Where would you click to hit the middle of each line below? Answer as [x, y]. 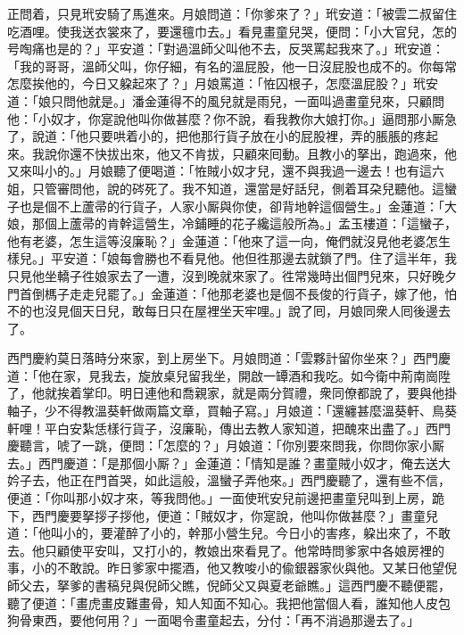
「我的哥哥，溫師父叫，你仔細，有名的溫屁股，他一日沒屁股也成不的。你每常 [232, 66]
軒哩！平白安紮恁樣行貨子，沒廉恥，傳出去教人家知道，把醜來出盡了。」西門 [229, 428]
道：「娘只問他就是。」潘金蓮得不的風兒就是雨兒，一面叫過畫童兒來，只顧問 [226, 100]
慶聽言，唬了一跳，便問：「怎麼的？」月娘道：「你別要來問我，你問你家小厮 [226, 445]
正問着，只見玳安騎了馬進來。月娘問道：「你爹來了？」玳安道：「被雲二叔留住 [232, 13]
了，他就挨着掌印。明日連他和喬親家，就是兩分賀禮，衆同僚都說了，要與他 [226, 393]
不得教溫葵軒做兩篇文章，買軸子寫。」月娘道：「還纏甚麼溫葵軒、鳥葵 [257, 411]
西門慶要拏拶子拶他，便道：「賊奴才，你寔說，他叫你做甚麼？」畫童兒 [235, 515]
